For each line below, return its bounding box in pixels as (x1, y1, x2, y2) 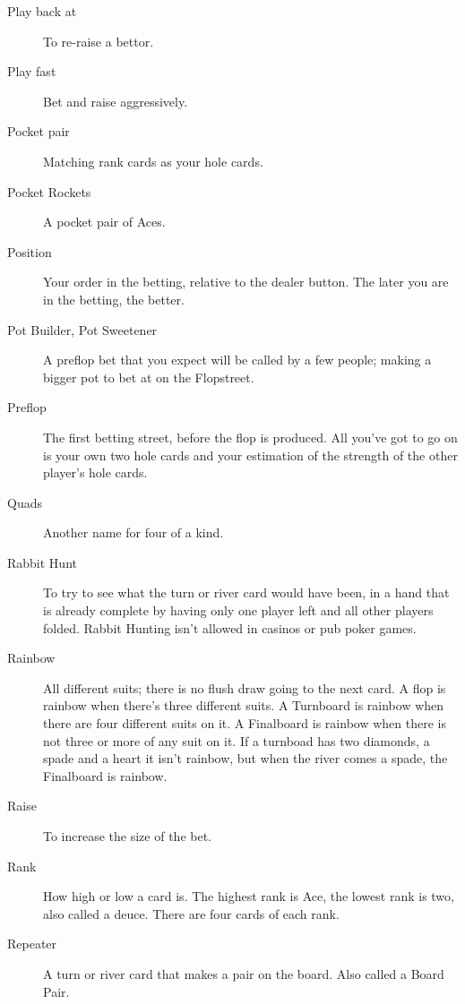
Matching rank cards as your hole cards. (43, 151, 263, 170)
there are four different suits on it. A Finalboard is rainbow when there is (43, 714, 446, 733)
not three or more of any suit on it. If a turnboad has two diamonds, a (43, 731, 430, 750)
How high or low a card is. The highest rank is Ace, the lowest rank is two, (43, 887, 454, 905)
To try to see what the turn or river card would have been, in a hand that (43, 583, 450, 602)
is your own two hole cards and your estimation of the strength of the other (43, 445, 458, 464)
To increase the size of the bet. (43, 827, 211, 845)
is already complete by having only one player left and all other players (43, 601, 434, 620)
